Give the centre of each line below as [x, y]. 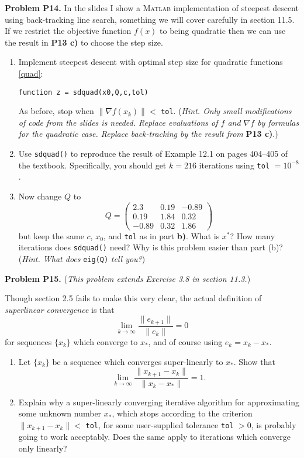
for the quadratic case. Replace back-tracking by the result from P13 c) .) [148, 134]
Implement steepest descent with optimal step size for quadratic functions [151, 62]
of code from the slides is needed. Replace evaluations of [118, 122]
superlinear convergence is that [60, 309]
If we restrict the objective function [68, 31]
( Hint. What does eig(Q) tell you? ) [82, 259]
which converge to [106, 341]
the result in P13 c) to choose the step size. [84, 42]
